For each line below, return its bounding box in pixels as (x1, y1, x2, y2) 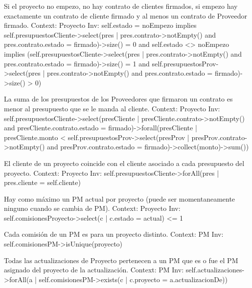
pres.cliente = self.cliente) (4, 177, 81, 187)
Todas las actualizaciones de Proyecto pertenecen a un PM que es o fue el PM (4, 255, 238, 265)
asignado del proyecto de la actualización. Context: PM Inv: (4, 265, 184, 275)
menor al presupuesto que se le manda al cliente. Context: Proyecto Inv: (4, 103, 220, 113)
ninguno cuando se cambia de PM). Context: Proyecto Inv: (4, 203, 181, 213)
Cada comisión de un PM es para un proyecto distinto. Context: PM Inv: (4, 229, 224, 239)
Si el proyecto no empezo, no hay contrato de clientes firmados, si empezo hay (4, 1, 238, 11)
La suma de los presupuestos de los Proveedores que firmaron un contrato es (4, 94, 233, 104)
